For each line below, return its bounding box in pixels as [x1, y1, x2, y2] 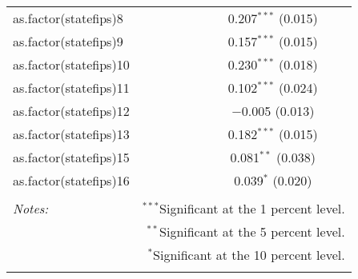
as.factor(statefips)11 [13, 78, 130, 97]
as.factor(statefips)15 [13, 148, 130, 166]
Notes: [13, 199, 49, 217]
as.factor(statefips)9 [13, 32, 123, 50]
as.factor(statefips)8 [13, 9, 123, 27]
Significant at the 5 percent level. [159, 222, 345, 241]
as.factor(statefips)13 [13, 125, 130, 143]
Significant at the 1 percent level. [159, 199, 345, 217]
